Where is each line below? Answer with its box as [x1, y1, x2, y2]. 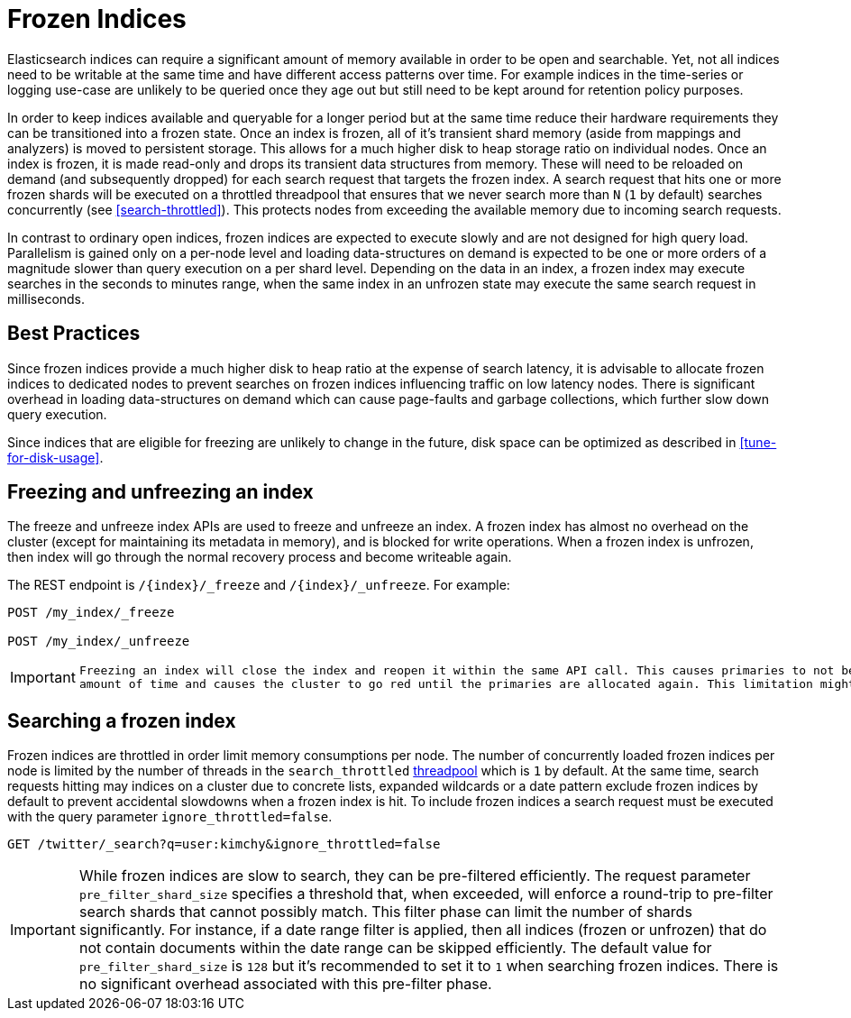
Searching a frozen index [7, 709, 236, 732]
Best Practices [7, 322, 141, 345]
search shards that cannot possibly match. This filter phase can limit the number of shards [78, 903, 692, 922]
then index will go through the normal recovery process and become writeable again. [7, 549, 512, 565]
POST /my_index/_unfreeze [7, 634, 190, 649]
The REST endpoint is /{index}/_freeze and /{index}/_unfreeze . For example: [7, 577, 510, 593]
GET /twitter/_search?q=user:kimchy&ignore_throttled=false [7, 837, 441, 852]
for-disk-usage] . [7, 449, 104, 465]
